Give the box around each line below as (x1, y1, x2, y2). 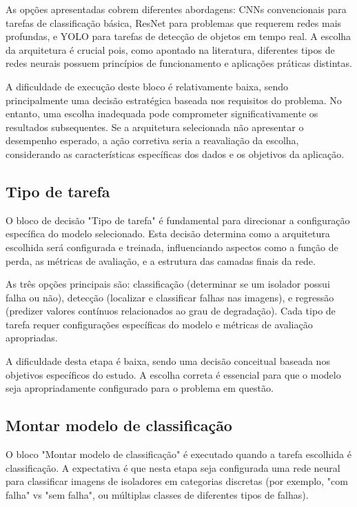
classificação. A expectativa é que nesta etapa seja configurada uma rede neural (6, 460, 340, 475)
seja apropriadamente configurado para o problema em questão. (6, 381, 274, 395)
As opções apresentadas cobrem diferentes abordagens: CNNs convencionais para (6, 2, 347, 16)
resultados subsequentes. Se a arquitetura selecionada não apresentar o (6, 119, 304, 134)
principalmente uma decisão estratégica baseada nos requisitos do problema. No (6, 92, 342, 107)
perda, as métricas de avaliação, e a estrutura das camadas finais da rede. (6, 253, 316, 268)
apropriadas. (6, 330, 58, 345)
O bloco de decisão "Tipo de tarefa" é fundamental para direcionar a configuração (6, 212, 350, 227)
